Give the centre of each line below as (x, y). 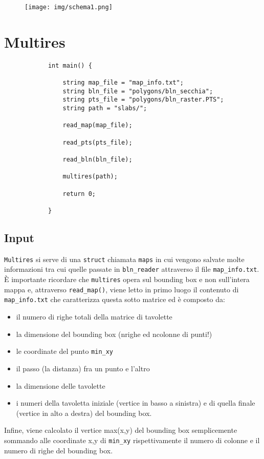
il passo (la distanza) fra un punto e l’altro (83, 368)
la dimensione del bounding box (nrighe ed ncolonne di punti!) (114, 334)
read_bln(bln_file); (97, 159)
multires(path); (90, 177)
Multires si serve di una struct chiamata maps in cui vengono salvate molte (124, 259)
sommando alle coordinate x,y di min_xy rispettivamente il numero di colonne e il (132, 440)
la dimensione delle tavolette (61, 385)
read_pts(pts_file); (97, 142)
